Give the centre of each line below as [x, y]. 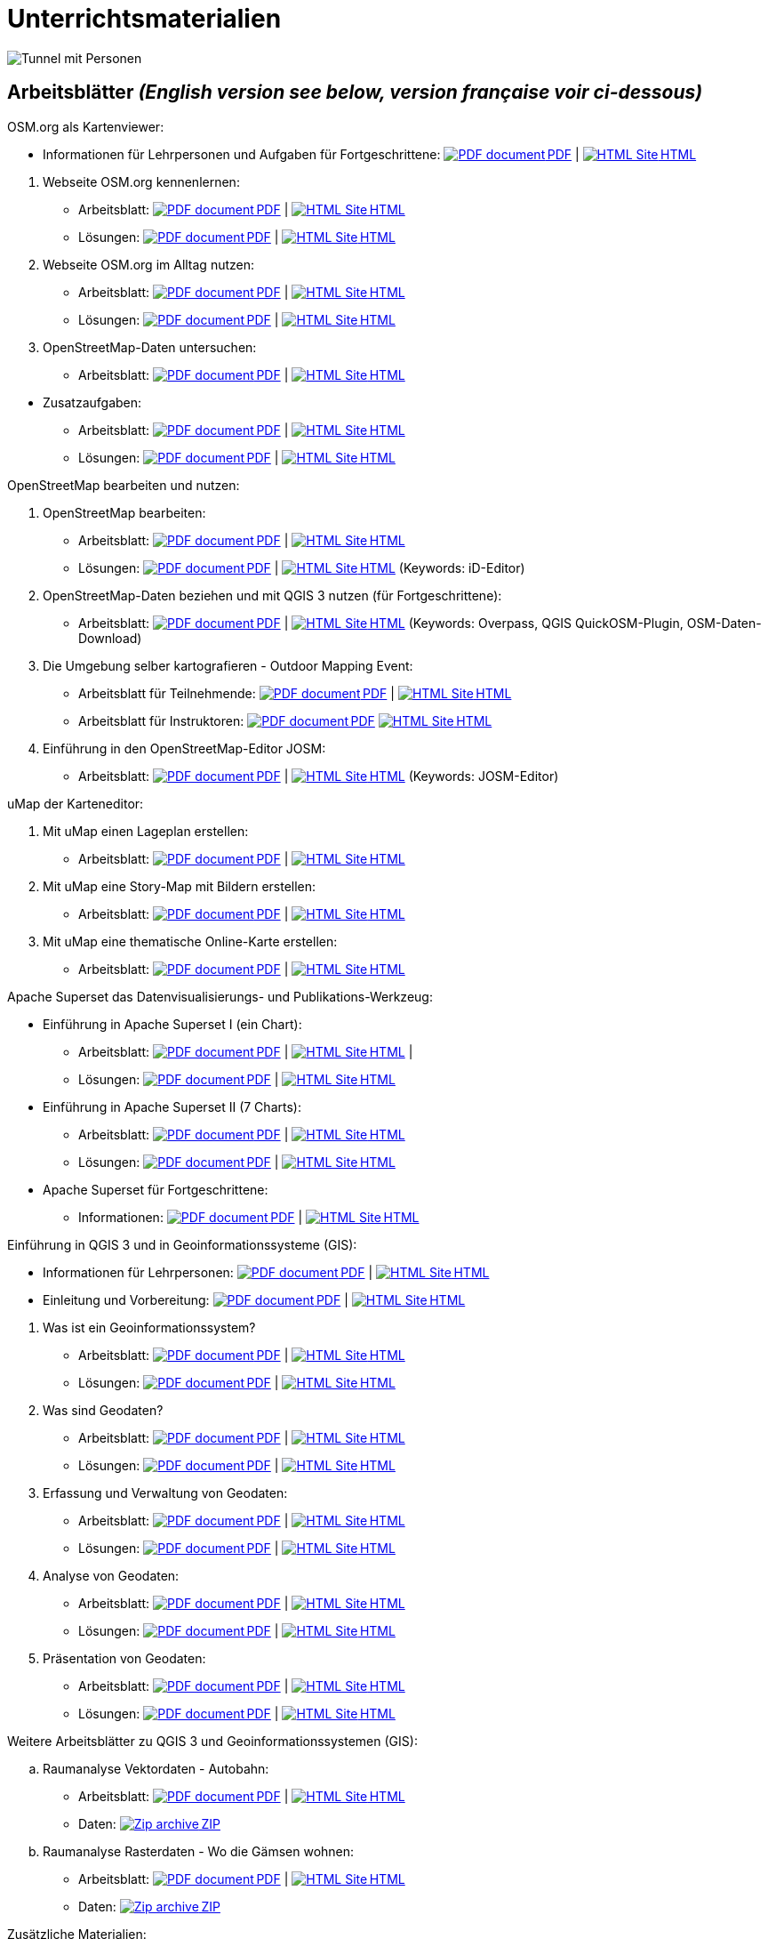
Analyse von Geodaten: [111, 1575]
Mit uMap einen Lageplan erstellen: [146, 831]
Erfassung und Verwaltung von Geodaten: [165, 1492]
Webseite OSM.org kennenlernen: [141, 181]
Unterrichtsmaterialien [144, 19]
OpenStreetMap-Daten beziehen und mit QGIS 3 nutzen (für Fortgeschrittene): [272, 595]
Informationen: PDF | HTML [249, 1217]
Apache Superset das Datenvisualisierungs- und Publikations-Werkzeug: [220, 996]
